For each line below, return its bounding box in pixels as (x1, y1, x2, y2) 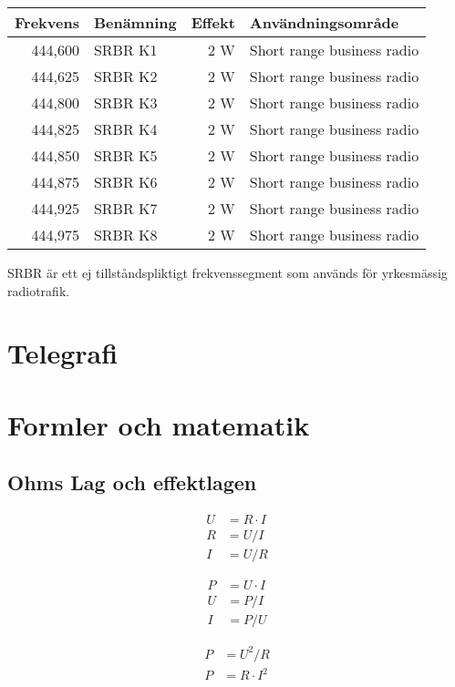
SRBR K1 (93, 39, 158, 60)
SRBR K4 (93, 118, 158, 139)
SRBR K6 (93, 171, 158, 192)
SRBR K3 (93, 92, 158, 113)
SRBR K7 (93, 198, 158, 219)
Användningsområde (249, 12, 399, 33)
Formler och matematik (7, 405, 310, 443)
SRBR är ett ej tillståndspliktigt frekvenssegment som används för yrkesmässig (7, 263, 448, 282)
